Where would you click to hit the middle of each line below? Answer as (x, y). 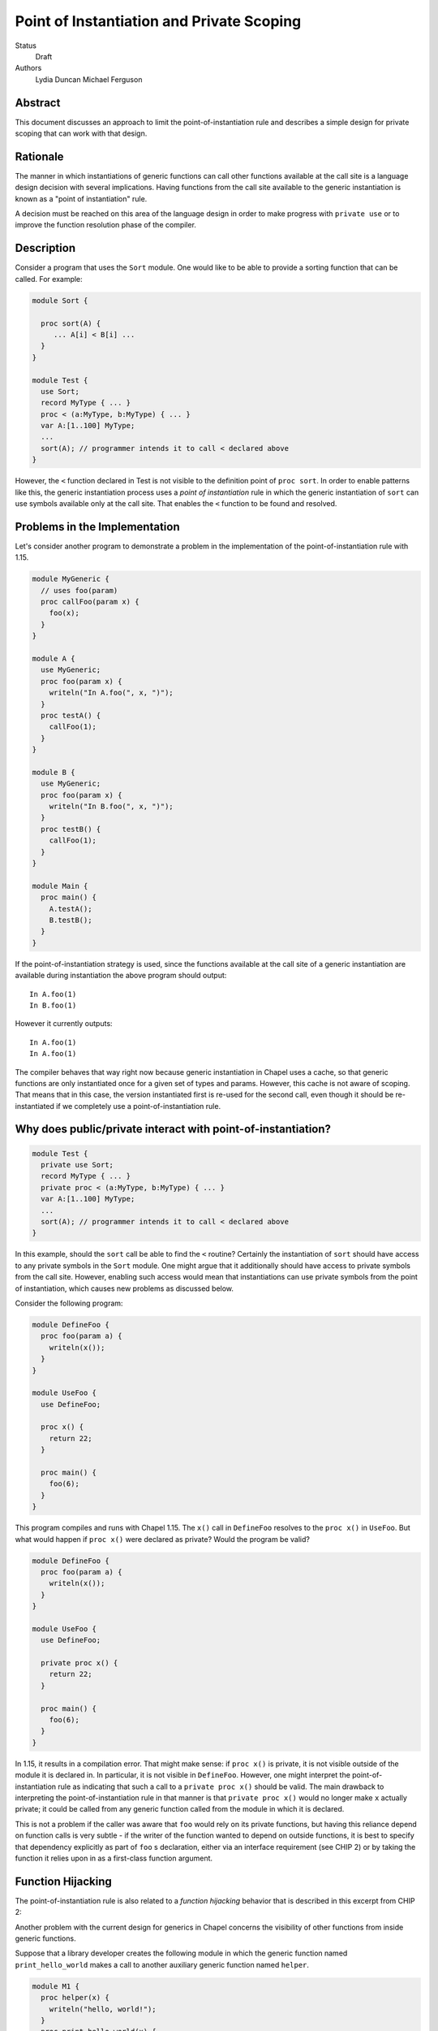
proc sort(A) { (71, 323)
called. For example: (49, 279)
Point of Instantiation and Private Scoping (158, 21)
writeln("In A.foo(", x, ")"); (111, 693)
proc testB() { (71, 829)
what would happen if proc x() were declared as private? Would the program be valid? (162, 1539)
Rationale (39, 156)
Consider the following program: (69, 1303)
